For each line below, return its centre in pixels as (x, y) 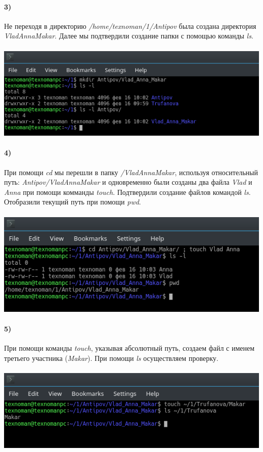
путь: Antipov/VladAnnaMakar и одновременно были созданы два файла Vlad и (128, 182)
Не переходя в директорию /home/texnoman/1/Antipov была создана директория (130, 26)
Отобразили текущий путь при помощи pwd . (73, 202)
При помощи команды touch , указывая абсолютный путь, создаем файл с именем (129, 348)
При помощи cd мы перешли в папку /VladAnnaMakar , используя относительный (131, 172)
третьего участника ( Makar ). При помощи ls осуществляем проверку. (111, 358)
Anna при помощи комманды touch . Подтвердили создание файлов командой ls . (127, 192)
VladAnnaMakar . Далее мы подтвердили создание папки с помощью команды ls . (129, 36)
